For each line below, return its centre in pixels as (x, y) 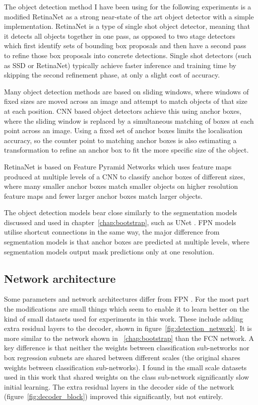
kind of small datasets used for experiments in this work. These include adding (124, 318)
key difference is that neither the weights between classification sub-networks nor (127, 348)
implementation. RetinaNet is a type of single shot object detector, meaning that (127, 26)
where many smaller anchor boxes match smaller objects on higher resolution (121, 186)
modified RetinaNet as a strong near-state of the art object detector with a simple (129, 16)
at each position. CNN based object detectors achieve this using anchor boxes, (123, 111)
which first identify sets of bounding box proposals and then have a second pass (125, 45)
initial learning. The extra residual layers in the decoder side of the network (119, 386)
